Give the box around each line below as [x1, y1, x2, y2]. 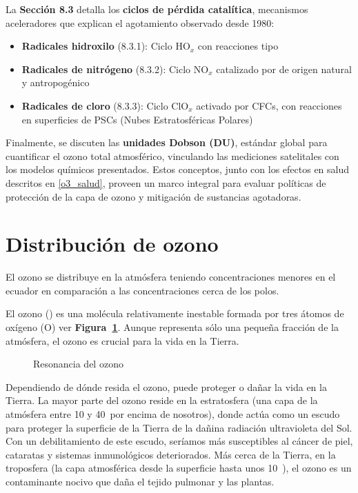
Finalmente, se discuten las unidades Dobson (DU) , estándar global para [6, 135, 328, 150]
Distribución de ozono [6, 230, 219, 258]
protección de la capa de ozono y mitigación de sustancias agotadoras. [6, 189, 301, 203]
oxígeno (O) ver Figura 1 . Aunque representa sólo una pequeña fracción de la [6, 320, 339, 334]
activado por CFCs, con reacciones [196, 98, 342, 112]
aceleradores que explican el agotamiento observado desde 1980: [6, 15, 275, 30]
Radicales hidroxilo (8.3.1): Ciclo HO [21, 39, 190, 53]
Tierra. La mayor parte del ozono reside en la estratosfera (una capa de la [6, 393, 318, 408]
